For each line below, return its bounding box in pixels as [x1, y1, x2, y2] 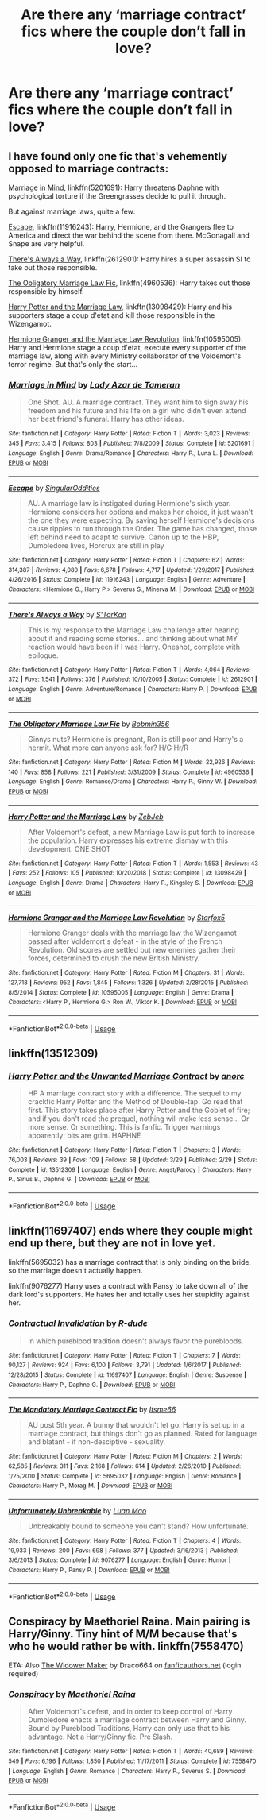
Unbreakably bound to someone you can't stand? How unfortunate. [27, 1521, 249, 1531]
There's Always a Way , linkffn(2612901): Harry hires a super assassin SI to [8, 254, 251, 264]
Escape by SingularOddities [8, 483, 101, 493]
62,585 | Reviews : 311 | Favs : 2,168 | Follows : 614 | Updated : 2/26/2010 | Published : [8, 1463, 242, 1470]
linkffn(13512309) [8, 1047, 99, 1061]
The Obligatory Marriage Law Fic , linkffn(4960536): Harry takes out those [8, 278, 250, 288]
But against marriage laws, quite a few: [8, 207, 136, 216]
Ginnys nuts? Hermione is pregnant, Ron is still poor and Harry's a [27, 735, 244, 744]
